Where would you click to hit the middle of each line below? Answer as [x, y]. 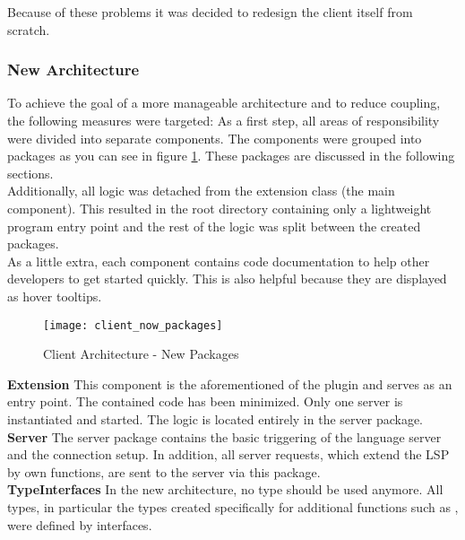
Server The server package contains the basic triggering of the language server [224, 436]
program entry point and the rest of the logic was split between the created [214, 226]
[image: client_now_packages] [133, 325]
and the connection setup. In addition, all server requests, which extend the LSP [228, 454]
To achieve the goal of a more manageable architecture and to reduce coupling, [224, 103]
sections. [30, 173]
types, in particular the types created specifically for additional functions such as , [233, 506]
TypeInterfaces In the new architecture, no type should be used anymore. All [225, 489]
